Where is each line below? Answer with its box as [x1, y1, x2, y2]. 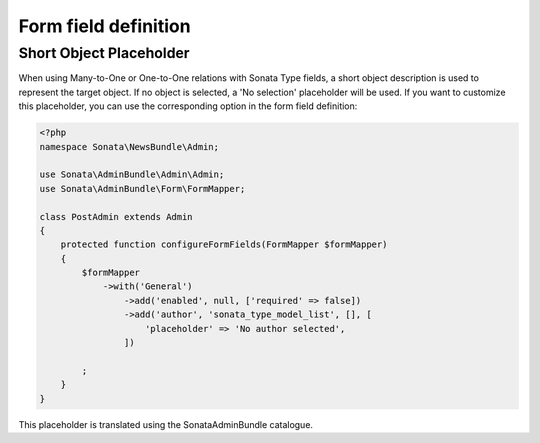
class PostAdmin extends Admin [39, 211, 194, 222]
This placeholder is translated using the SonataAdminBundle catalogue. [18, 418, 314, 430]
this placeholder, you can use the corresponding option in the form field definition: [18, 100, 358, 112]
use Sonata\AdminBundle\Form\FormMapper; [39, 183, 246, 194]
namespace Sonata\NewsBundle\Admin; [39, 141, 220, 152]
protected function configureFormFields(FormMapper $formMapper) [60, 239, 388, 250]
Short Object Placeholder [18, 44, 190, 62]
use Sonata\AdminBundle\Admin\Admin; [39, 169, 225, 180]
